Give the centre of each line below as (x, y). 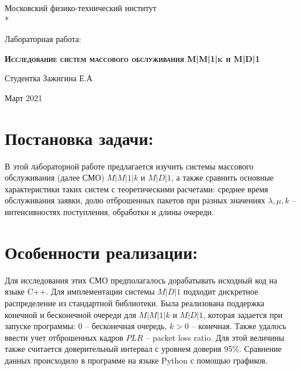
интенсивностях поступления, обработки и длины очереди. (109, 212)
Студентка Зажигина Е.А (49, 78)
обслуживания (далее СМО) (55, 177)
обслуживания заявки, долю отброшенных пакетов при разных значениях (135, 200)
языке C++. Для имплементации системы (80, 291)
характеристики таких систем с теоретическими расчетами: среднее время (136, 189)
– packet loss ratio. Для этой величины (215, 337)
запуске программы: (40, 326)
